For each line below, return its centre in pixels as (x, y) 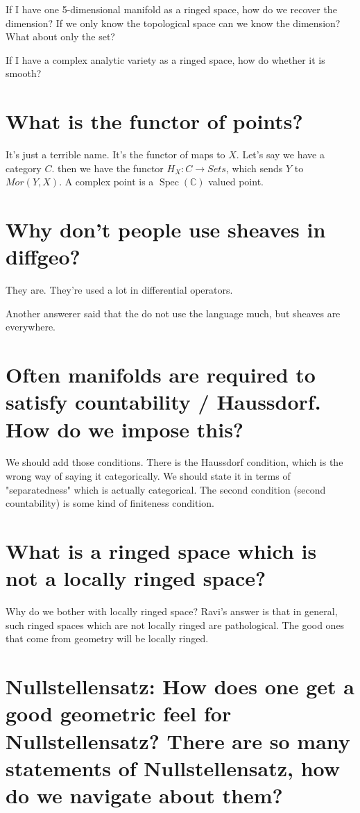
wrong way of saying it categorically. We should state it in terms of (148, 476)
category (24, 168)
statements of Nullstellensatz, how (173, 768)
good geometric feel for (119, 713)
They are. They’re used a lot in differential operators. (119, 290)
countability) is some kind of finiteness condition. (110, 503)
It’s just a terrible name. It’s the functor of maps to (115, 154)
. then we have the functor (108, 168)
